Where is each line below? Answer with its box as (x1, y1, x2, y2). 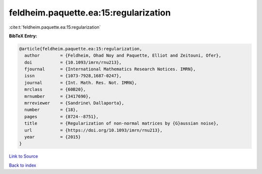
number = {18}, (24, 107, 79, 112)
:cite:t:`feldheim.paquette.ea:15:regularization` (9, 24, 101, 30)
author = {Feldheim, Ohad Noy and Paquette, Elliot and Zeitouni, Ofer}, (24, 53, 222, 58)
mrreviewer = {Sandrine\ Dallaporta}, (24, 100, 125, 106)
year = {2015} (24, 134, 81, 140)
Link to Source (9, 153, 38, 159)
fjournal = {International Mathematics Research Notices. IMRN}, (24, 66, 196, 72)
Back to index (9, 162, 36, 168)
